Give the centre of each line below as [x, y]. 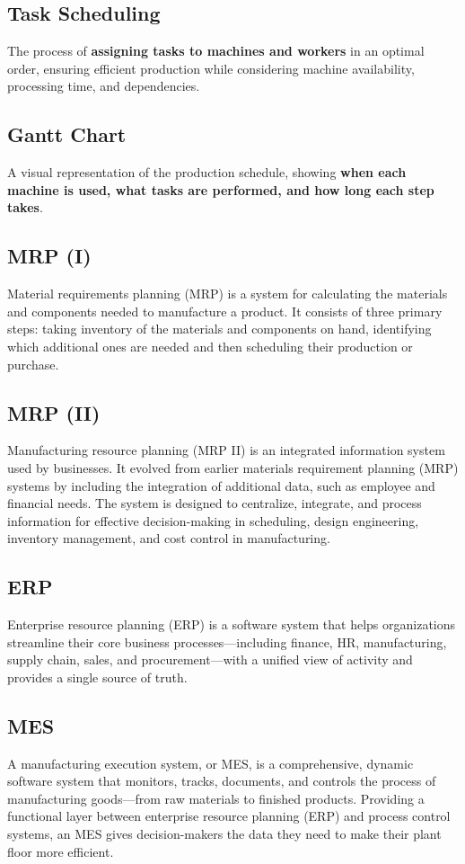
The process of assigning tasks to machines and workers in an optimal [216, 51]
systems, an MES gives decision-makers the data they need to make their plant [224, 834]
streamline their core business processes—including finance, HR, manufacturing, [227, 641]
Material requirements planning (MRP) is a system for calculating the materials [228, 294]
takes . [25, 207]
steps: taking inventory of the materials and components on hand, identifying [219, 329]
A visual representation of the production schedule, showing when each [207, 172]
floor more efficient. [61, 851]
